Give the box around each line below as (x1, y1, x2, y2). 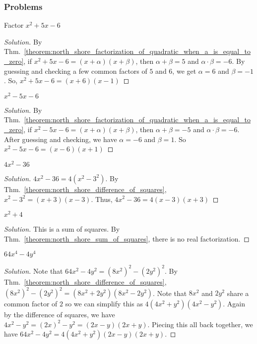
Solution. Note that (4, 265, 63, 276)
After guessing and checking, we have (4, 134, 117, 144)
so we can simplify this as (65, 298, 143, 309)
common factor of (4, 298, 58, 309)
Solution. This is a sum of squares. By (4, 224, 120, 234)
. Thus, (91, 194, 113, 204)
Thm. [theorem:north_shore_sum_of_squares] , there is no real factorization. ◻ (4, 233, 250, 244)
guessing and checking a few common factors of (4, 65, 147, 76)
